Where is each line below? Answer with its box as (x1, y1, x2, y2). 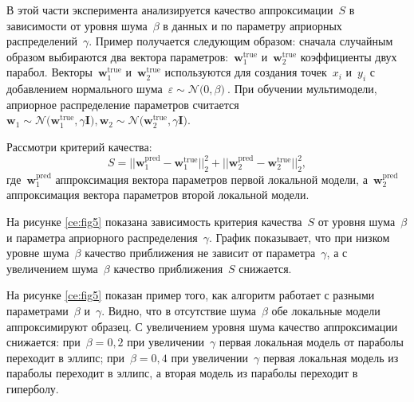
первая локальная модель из (262, 349, 399, 365)
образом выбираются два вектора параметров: (6, 48, 229, 64)
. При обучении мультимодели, (227, 80, 377, 97)
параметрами (6, 302, 69, 318)
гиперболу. (6, 380, 59, 396)
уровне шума (6, 244, 69, 261)
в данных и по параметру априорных (163, 17, 342, 33)
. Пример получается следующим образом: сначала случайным (89, 33, 393, 49)
